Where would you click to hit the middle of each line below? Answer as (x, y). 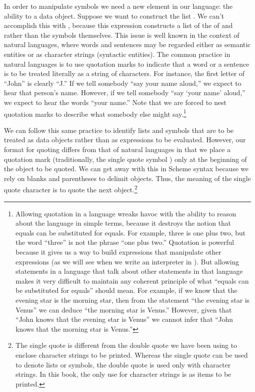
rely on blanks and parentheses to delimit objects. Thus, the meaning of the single (127, 178)
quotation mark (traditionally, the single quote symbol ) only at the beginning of (126, 159)
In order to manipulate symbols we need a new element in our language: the (118, 6)
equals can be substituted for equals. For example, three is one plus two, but (130, 232)
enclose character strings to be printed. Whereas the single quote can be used (132, 354)
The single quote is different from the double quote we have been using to (126, 345)
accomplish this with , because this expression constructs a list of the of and (118, 25)
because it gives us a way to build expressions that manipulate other (118, 251)
